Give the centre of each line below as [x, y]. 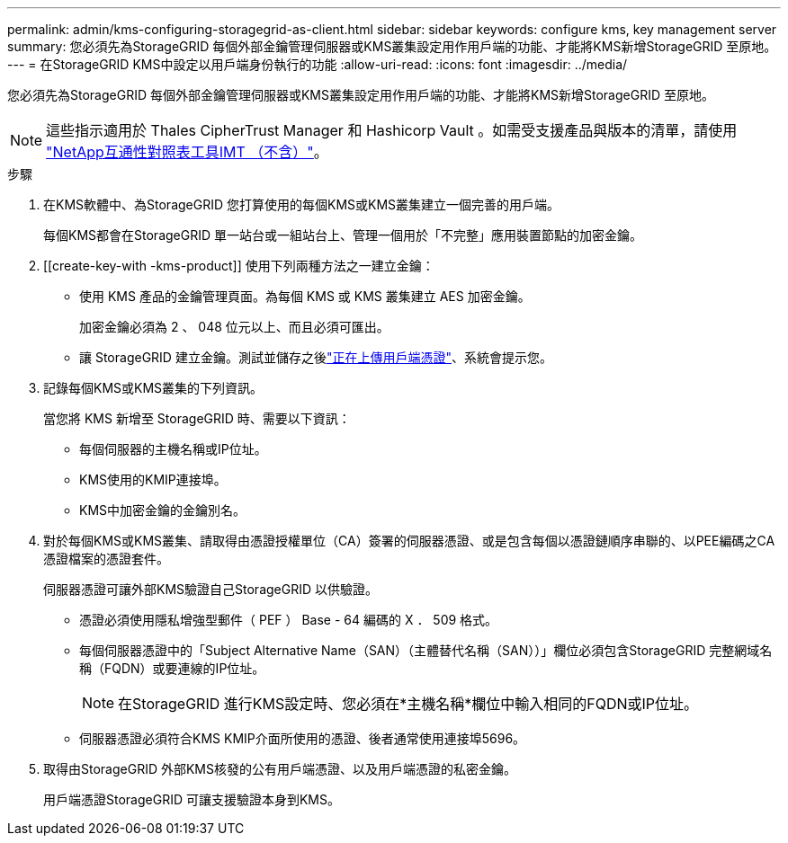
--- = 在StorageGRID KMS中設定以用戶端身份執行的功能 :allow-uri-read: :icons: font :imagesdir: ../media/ [318, 64]
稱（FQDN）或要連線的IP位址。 [172, 668]
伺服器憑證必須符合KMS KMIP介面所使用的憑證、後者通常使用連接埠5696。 [303, 738]
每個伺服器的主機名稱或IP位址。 [173, 449]
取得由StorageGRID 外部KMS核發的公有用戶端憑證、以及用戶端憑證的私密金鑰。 [280, 769]
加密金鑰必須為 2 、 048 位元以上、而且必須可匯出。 [234, 327]
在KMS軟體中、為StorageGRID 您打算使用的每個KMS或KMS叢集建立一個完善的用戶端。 [302, 204]
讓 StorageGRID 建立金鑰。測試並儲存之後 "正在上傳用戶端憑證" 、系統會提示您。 [316, 357]
